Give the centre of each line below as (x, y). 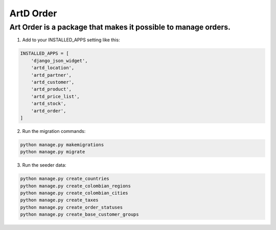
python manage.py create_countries (65, 179)
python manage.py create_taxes (60, 200)
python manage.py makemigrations (62, 145)
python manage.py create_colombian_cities (74, 193)
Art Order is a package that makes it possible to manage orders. (120, 27)
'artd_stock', (49, 104)
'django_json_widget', (59, 61)
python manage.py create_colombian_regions (76, 186)
